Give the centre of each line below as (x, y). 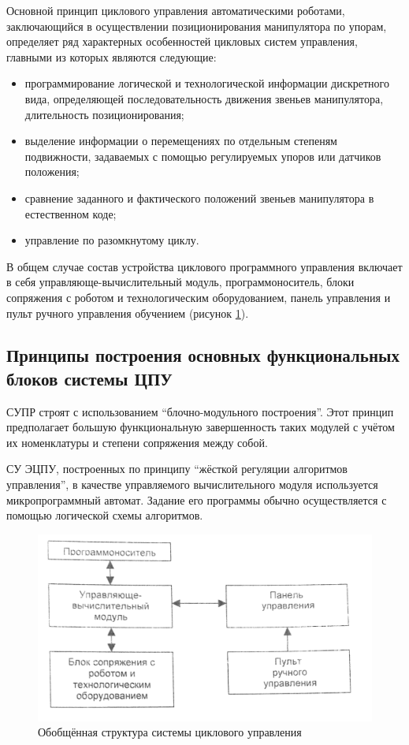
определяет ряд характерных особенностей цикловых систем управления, (182, 41)
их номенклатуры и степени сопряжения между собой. (137, 442)
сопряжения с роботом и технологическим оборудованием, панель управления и (199, 297)
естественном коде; (71, 213)
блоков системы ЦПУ (89, 378)
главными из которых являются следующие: (112, 56)
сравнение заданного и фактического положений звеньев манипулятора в (199, 197)
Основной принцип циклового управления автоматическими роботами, (176, 10)
